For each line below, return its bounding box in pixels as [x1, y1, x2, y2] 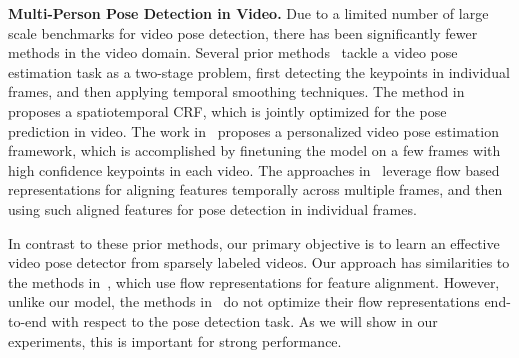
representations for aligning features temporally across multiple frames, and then [8, 179, 503, 200]
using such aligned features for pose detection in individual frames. [8, 198, 417, 219]
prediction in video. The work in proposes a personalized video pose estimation [8, 120, 499, 141]
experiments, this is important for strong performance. [8, 330, 342, 351]
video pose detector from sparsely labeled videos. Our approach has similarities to [8, 252, 510, 273]
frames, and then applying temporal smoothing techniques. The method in [8, 81, 465, 102]
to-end [8, 310, 47, 331]
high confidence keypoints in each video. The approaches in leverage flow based [8, 159, 500, 180]
